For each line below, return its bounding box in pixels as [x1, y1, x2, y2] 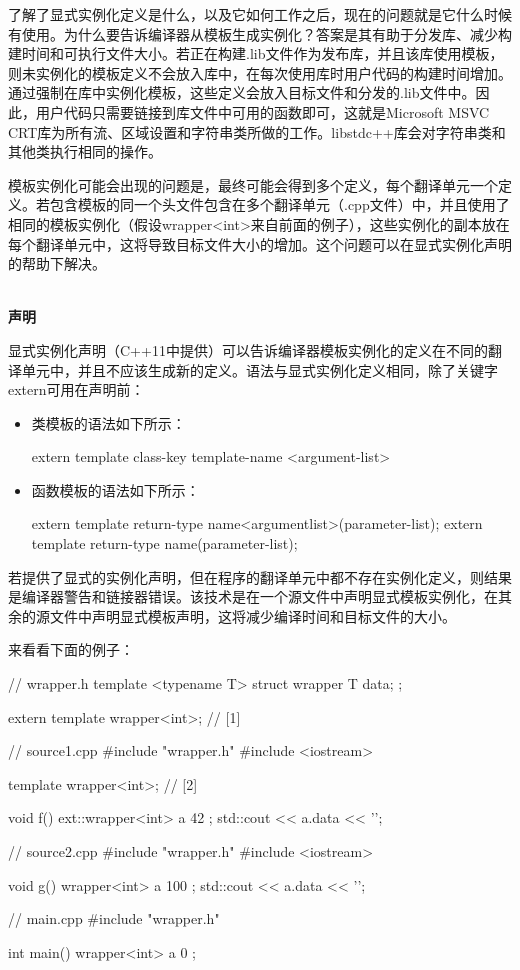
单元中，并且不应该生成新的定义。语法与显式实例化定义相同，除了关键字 [21, 359, 498, 380]
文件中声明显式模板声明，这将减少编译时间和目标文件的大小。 [49, 605, 456, 626]
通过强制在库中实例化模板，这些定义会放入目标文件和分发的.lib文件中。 [8, 82, 476, 103]
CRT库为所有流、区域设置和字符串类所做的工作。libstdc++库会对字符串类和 [8, 121, 506, 142]
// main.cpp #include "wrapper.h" [8, 908, 220, 929]
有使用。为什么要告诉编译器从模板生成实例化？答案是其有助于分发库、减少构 [8, 23, 512, 44]
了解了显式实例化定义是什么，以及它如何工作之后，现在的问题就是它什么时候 [8, 4, 512, 24]
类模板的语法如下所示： [31, 412, 186, 433]
